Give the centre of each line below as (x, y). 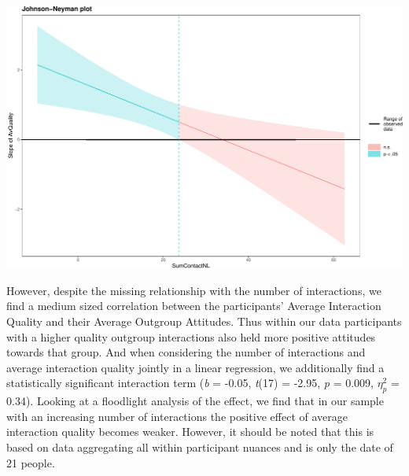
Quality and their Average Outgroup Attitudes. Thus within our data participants (204, 321)
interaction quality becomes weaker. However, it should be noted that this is (190, 432)
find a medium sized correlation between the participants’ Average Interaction (194, 306)
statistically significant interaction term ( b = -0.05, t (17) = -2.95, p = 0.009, (190, 383)
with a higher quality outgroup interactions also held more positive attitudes (191, 336)
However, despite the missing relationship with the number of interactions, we (194, 290)
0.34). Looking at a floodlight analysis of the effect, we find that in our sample (195, 401)
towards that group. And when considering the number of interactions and (186, 352)
